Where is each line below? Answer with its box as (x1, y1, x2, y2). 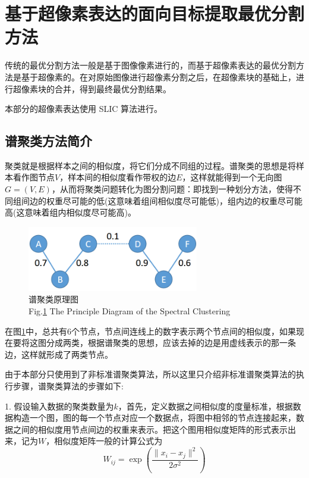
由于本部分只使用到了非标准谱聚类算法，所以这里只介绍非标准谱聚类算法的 (5, 368, 296, 380)
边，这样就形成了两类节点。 (5, 348, 113, 360)
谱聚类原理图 (29, 293, 78, 305)
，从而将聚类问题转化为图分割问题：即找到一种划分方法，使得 (51, 183, 293, 195)
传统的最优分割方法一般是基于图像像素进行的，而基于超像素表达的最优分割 (5, 59, 296, 71)
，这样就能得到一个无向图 (182, 171, 282, 183)
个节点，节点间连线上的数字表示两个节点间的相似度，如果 (71, 324, 296, 337)
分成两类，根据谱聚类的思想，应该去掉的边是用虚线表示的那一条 (46, 336, 296, 349)
